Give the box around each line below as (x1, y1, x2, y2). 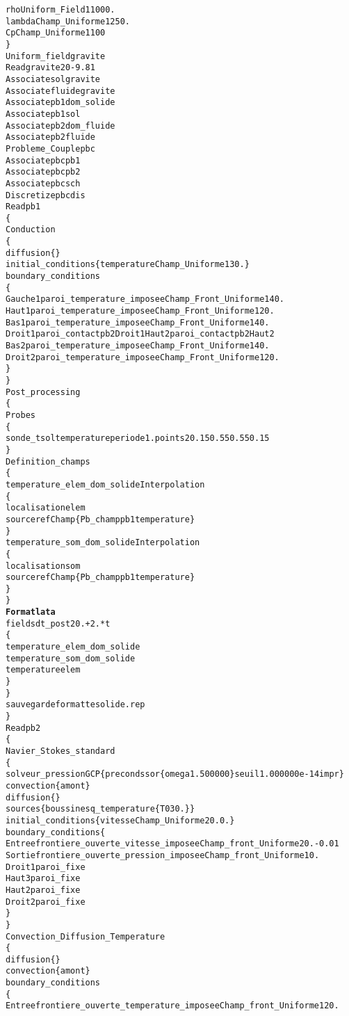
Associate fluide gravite (6, 86, 115, 96)
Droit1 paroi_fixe (6, 862, 86, 872)
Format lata (6, 607, 56, 618)
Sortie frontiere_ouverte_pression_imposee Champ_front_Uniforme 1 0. (6, 850, 320, 860)
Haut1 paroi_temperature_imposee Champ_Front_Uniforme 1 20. (6, 306, 275, 316)
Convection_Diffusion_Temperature (6, 931, 165, 942)
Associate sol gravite (6, 74, 101, 84)
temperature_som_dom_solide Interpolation (6, 538, 200, 548)
